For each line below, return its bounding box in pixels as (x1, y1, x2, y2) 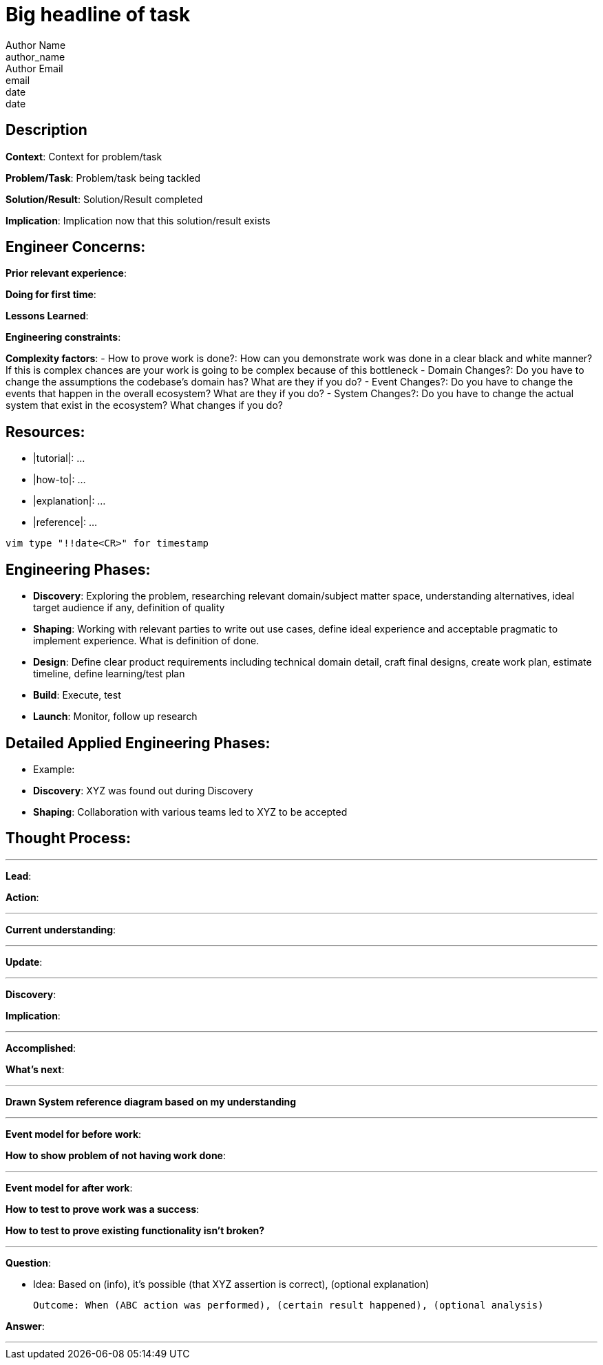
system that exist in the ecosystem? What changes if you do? (6, 399, 283, 412)
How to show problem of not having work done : (6, 1149, 226, 1161)
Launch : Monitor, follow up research (33, 710, 198, 723)
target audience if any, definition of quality (33, 602, 225, 614)
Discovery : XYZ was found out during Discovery (33, 784, 253, 796)
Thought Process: (6, 829, 131, 847)
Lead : (6, 869, 32, 882)
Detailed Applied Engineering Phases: (6, 734, 271, 752)
